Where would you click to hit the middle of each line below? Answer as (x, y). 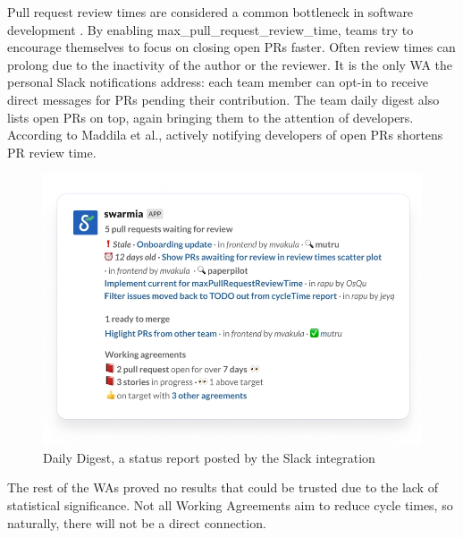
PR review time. (52, 152)
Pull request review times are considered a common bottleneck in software (210, 12)
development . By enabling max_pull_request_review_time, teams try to (210, 29)
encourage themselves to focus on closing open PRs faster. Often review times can (231, 47)
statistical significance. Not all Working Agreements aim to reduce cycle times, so (230, 504)
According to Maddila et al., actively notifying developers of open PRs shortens (225, 135)
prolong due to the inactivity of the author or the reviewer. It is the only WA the (230, 64)
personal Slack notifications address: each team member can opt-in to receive (218, 82)
